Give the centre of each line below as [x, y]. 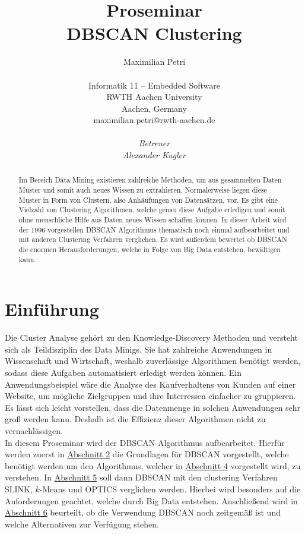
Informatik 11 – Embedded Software [154, 85]
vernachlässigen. [34, 431]
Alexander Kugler [154, 155]
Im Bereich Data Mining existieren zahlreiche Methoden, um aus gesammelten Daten [150, 180]
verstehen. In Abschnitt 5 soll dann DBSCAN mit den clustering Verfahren [141, 477]
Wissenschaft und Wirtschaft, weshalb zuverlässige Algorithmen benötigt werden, [153, 361]
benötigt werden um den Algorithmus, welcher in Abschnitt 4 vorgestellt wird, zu [153, 465]
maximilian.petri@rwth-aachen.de [154, 120]
